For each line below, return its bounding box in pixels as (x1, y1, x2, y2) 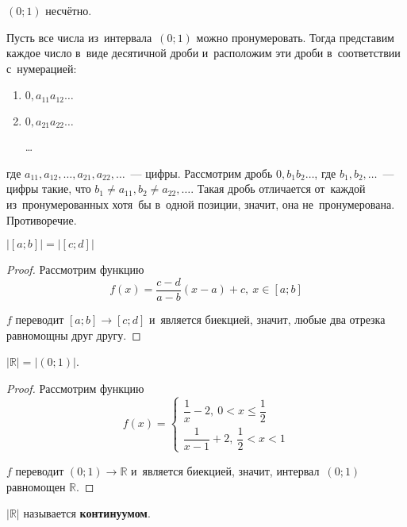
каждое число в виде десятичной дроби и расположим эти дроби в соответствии (6, 44, 401, 61)
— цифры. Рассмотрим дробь (130, 164, 273, 181)
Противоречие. (6, 211, 77, 228)
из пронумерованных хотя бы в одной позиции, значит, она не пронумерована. (6, 196, 395, 213)
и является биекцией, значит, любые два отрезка (148, 310, 386, 327)
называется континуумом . (23, 505, 151, 521)
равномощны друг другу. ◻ (6, 326, 141, 343)
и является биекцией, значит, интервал (131, 462, 320, 479)
